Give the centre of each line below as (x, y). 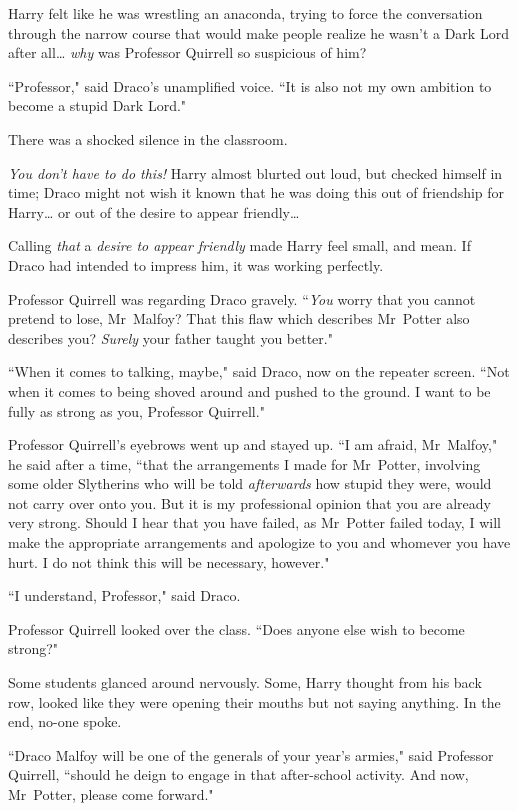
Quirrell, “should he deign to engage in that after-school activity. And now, (238, 774)
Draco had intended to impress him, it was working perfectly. (196, 264)
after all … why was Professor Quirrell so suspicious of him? (187, 52)
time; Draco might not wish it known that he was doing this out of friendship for (256, 192)
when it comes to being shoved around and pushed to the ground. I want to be (249, 390)
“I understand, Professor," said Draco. (124, 595)
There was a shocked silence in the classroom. (148, 138)
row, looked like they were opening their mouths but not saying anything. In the (254, 701)
